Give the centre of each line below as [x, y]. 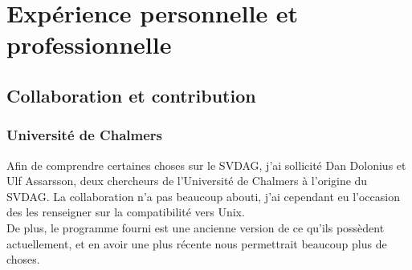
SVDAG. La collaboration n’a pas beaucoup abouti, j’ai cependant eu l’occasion [203, 196]
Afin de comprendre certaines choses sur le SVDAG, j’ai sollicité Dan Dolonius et [206, 165]
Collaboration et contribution [131, 95]
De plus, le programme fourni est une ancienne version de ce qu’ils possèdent [196, 227]
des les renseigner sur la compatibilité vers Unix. [126, 212]
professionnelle [89, 44]
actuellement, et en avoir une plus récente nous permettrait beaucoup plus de [197, 243]
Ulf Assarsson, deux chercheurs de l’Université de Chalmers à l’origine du [187, 181]
